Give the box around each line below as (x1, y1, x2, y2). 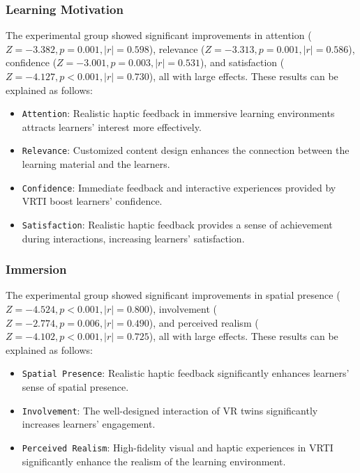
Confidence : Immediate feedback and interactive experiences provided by (22, 180, 336, 194)
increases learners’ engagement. (22, 417, 156, 431)
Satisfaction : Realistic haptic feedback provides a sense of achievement (22, 217, 333, 231)
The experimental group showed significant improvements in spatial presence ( (6, 288, 340, 302)
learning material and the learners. (22, 157, 170, 171)
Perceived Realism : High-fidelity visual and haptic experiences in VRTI (22, 440, 333, 454)
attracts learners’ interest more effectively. (22, 119, 202, 134)
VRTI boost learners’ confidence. (22, 194, 163, 208)
